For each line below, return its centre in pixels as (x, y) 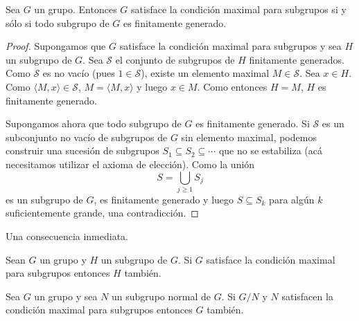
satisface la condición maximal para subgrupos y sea (230, 46)
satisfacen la (307, 296)
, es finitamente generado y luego (164, 199)
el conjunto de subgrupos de (175, 59)
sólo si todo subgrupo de (58, 22)
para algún (292, 199)
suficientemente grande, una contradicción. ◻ (102, 213)
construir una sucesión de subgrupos (82, 150)
